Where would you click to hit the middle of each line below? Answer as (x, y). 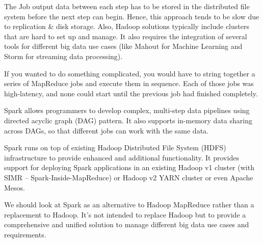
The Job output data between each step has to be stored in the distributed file (127, 6)
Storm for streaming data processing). (63, 56)
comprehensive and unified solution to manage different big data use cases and (127, 224)
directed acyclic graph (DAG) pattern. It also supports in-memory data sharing (128, 120)
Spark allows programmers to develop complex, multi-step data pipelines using (127, 110)
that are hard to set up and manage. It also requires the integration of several (126, 36)
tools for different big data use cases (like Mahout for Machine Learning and (123, 46)
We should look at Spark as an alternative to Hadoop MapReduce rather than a (129, 205)
